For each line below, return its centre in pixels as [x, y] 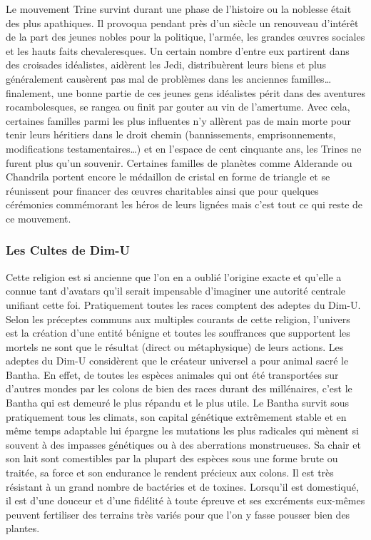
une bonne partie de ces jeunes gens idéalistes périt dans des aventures [211, 92]
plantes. [23, 528]
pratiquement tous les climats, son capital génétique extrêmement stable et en [176, 416]
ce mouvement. [39, 218]
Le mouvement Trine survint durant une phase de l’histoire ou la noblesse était [179, 9]
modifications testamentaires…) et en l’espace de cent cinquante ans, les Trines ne [184, 148]
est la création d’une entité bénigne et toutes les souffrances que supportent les [178, 333]
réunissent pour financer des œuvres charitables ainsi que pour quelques [162, 190]
